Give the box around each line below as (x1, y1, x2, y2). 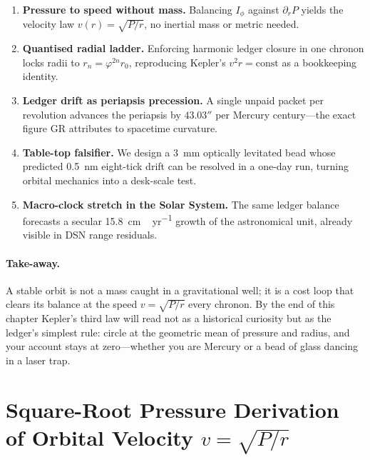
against (247, 2, 279, 16)
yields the (301, 2, 344, 16)
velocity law (22, 16, 75, 31)
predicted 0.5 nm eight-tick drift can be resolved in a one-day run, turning (22, 159, 349, 174)
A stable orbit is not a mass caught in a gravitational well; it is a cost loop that (6, 282, 354, 297)
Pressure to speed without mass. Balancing (22, 2, 232, 16)
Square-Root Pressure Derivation (6, 394, 339, 424)
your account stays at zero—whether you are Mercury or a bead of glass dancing (6, 339, 359, 354)
